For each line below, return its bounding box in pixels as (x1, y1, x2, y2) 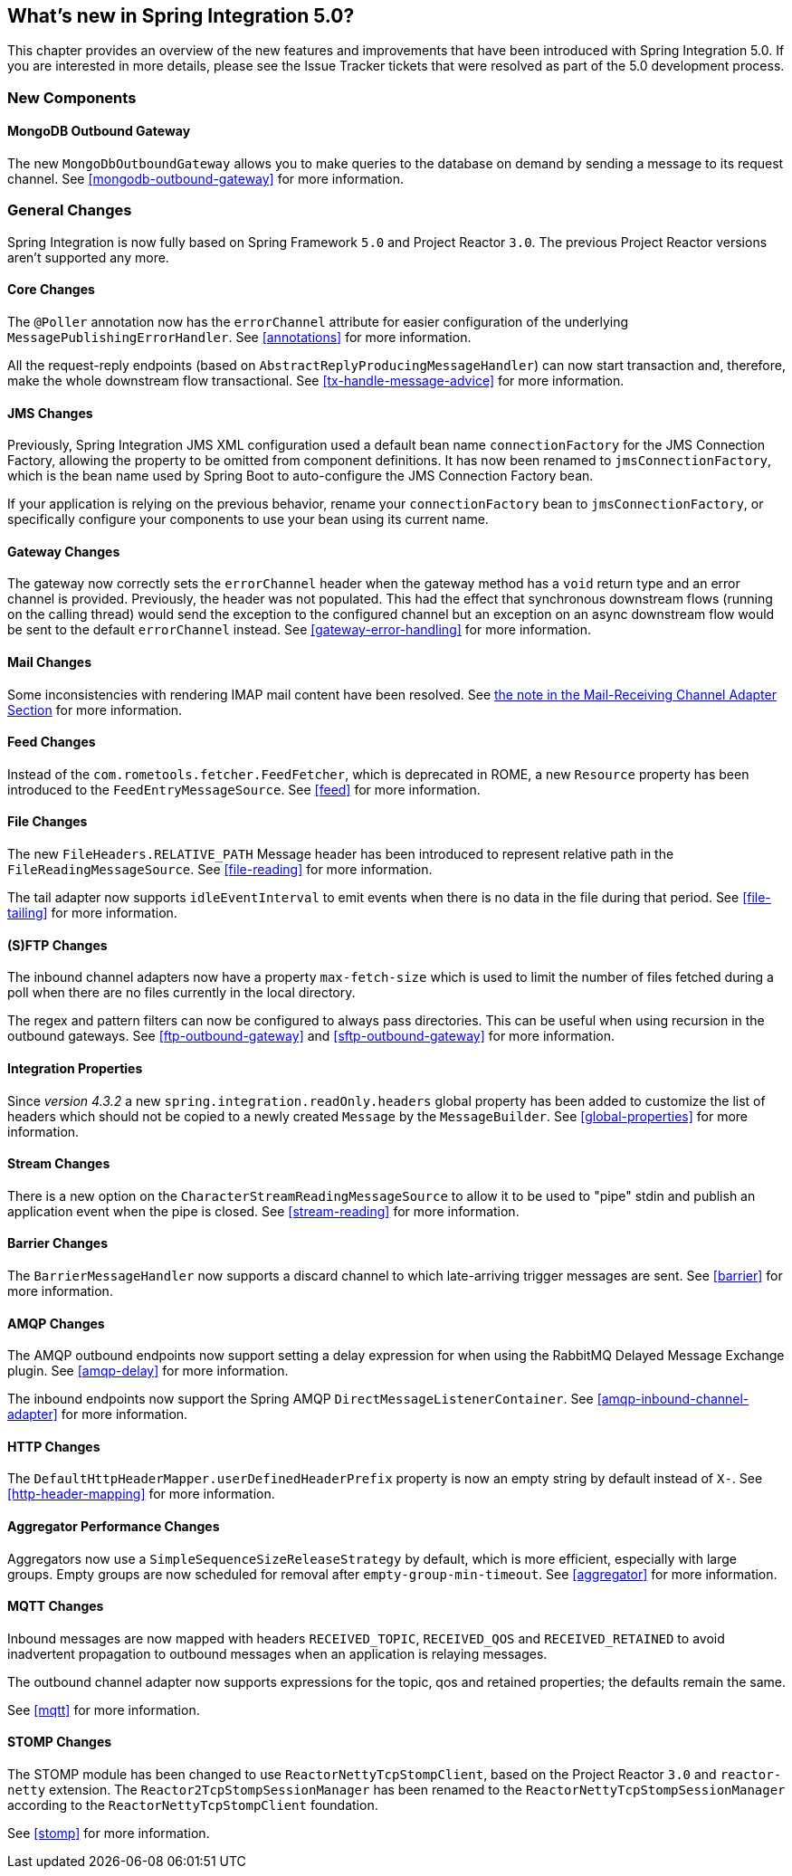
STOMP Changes (7, 1734, 112, 1750)
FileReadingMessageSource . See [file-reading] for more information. (7, 862, 433, 878)
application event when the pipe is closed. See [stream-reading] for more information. (7, 1203, 520, 1219)
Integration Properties (7, 1060, 143, 1076)
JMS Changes (7, 405, 93, 421)
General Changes (7, 201, 132, 220)
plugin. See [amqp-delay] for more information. (7, 1363, 289, 1379)
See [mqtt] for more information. (7, 1701, 200, 1718)
